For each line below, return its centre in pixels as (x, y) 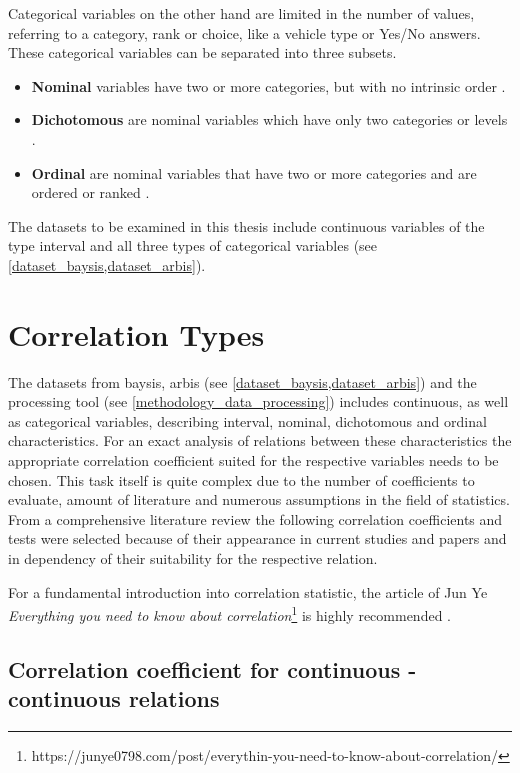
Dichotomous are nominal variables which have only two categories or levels (269, 119)
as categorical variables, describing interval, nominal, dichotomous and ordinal (247, 420)
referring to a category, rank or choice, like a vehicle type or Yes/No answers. (244, 32)
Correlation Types (136, 333)
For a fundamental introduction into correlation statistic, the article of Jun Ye (248, 591)
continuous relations (114, 698)
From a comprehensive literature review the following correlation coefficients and (255, 518)
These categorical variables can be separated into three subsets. (202, 52)
